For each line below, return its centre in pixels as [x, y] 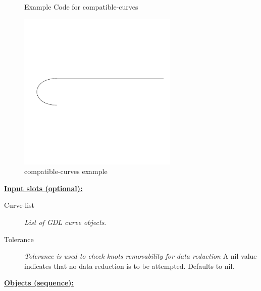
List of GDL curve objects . [65, 222]
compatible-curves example [66, 171]
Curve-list [19, 205]
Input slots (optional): [43, 188]
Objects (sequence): [39, 283]
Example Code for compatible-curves [81, 7]
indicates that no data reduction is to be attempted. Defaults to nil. [129, 266]
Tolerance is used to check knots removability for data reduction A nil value [141, 256]
